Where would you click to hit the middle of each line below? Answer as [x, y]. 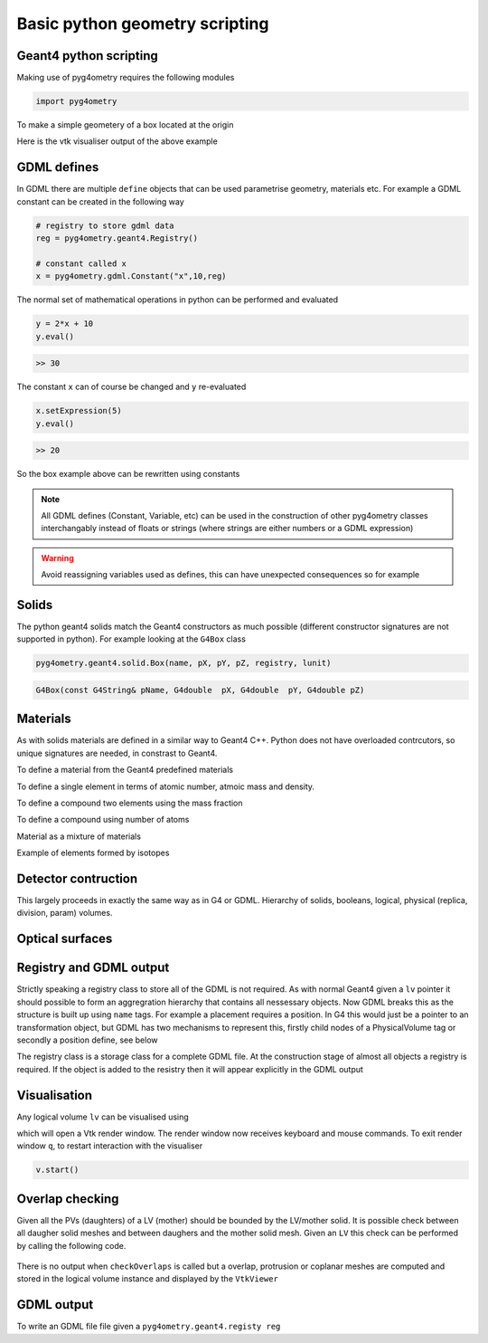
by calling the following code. [71, 1245]
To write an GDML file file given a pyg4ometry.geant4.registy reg [149, 1327]
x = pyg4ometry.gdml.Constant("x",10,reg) [131, 276]
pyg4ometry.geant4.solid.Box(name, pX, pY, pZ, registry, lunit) [183, 663]
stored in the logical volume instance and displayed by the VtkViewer [148, 1279]
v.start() [57, 1170]
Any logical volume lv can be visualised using [103, 1117]
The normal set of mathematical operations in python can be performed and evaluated [178, 300]
